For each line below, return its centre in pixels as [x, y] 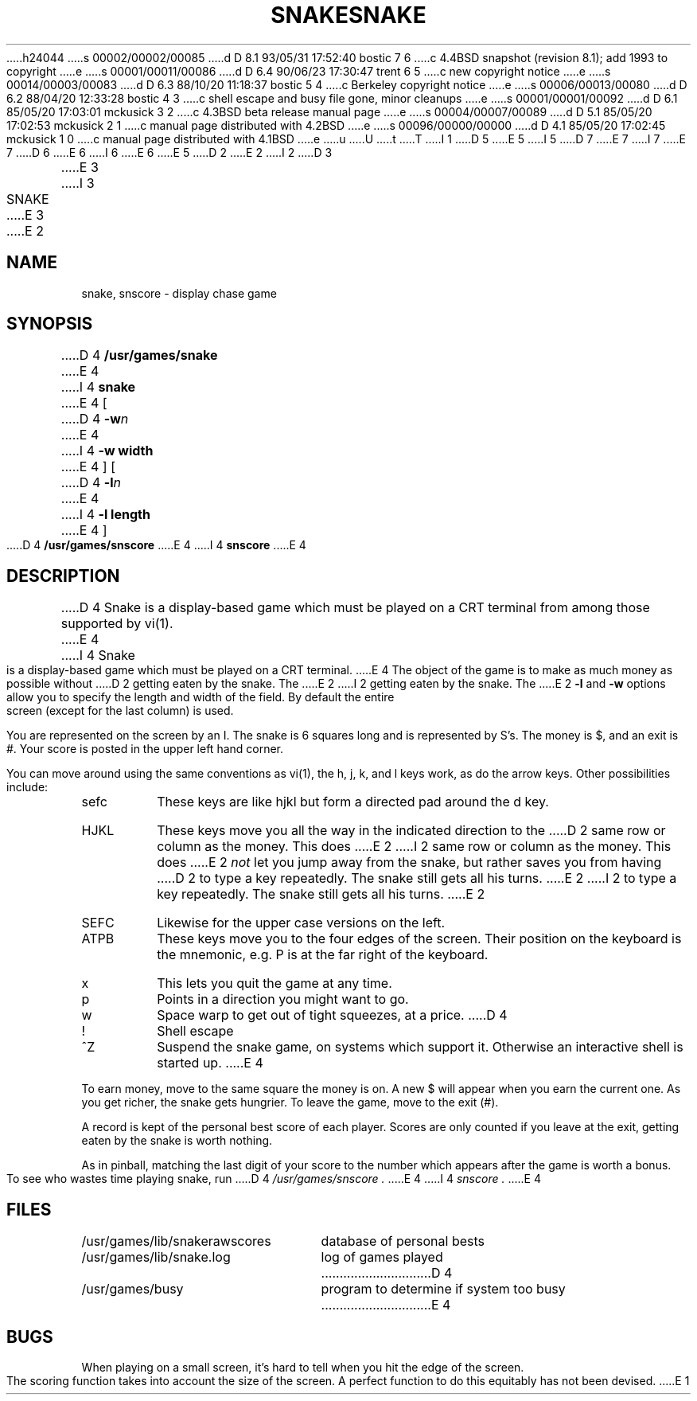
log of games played [382, 1257]
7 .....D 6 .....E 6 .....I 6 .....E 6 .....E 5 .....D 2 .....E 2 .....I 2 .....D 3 [169, 152]
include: [27, 787]
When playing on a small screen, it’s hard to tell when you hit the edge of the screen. [303, 1367]
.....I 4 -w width [107, 451]
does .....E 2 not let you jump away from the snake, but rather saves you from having [409, 862]
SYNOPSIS [50, 324]
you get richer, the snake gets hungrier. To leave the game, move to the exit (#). [290, 1102]
